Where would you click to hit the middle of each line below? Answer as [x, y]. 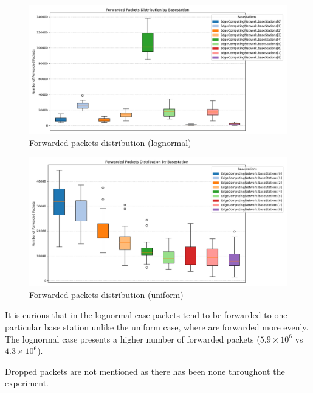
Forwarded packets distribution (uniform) [106, 294]
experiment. [27, 383]
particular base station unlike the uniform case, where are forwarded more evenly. [157, 326]
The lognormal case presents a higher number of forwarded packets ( [132, 339]
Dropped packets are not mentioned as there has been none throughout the [145, 371]
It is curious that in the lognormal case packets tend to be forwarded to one [146, 315]
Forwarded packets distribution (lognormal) [110, 142]
